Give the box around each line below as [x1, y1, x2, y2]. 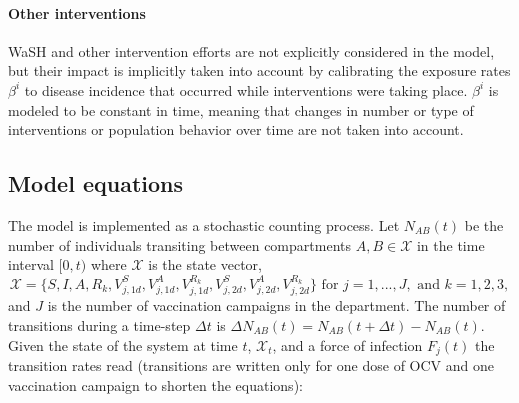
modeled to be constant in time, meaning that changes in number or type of [8, 99, 474, 120]
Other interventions [8, 2, 146, 23]
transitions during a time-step [8, 314, 191, 335]
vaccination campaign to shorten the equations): [8, 374, 303, 395]
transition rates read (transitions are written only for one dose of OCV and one [8, 355, 495, 376]
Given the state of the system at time [8, 334, 238, 355]
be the [464, 214, 504, 235]
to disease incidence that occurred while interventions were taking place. [24, 79, 468, 100]
